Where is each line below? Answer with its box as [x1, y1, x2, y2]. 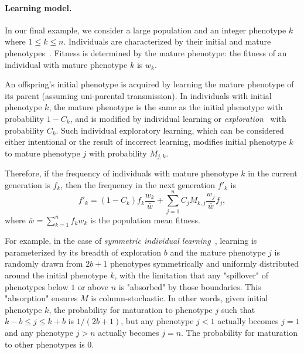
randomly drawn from [5, 257, 83, 270]
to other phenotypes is [5, 338, 85, 350]
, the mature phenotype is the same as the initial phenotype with [49, 101, 283, 113]
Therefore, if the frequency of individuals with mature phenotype [5, 167, 238, 179]
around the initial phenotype [5, 269, 108, 281]
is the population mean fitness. [90, 213, 201, 226]
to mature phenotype [5, 147, 80, 159]
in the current [248, 167, 298, 179]
